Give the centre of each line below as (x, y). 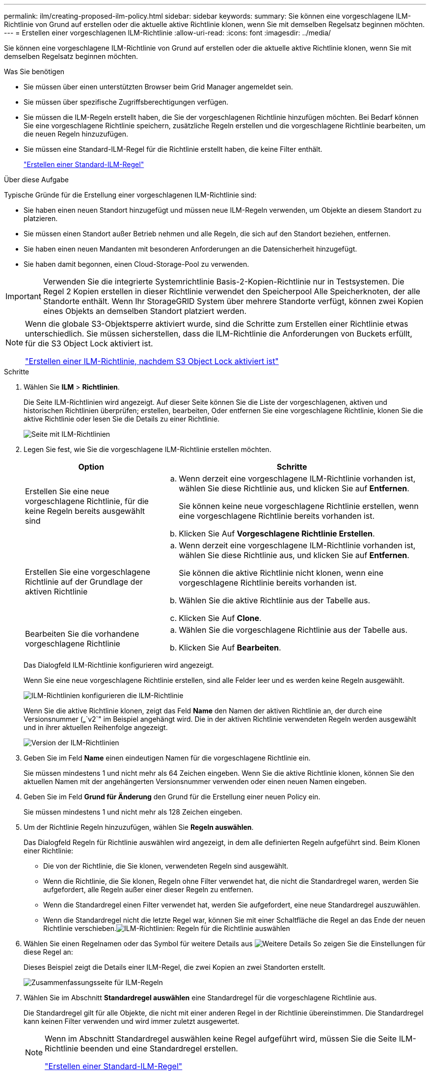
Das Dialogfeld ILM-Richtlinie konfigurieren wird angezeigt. (119, 665)
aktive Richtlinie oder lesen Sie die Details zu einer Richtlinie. (122, 419)
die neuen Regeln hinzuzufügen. (76, 134)
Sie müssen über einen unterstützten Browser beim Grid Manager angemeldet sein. (158, 87)
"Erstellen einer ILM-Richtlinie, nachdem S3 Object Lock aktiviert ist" (152, 361)
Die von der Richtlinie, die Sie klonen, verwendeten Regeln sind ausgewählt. (166, 866)
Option (91, 467)
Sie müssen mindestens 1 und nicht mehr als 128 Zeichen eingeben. (133, 812)
